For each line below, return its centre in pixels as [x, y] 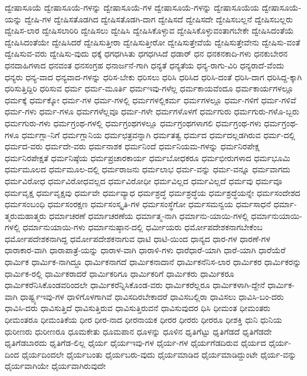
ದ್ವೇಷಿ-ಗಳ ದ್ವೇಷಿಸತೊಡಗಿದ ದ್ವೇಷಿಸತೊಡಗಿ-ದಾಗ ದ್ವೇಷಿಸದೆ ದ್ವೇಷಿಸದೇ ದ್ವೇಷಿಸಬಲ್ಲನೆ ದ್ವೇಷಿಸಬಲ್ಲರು [159, 19]
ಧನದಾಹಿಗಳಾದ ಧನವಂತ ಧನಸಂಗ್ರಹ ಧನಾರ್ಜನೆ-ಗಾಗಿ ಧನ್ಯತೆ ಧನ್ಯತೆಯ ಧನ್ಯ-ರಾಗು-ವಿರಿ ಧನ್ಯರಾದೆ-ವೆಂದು [145, 65]
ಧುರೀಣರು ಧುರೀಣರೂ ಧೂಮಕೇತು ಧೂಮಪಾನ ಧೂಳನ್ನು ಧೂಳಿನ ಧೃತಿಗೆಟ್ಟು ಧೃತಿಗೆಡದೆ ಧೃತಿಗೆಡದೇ [138, 331]
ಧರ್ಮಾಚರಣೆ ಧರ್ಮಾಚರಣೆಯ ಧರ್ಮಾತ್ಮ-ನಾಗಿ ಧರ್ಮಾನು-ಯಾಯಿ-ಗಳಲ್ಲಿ [148, 215]
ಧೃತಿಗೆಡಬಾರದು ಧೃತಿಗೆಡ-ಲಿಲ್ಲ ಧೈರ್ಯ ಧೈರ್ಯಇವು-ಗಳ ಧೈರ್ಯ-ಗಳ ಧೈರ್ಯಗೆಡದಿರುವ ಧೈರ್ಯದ [135, 343]
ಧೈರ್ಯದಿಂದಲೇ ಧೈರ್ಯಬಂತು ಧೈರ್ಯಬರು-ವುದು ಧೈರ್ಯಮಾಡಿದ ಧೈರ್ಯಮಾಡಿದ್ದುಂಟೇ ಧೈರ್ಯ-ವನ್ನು [159, 354]
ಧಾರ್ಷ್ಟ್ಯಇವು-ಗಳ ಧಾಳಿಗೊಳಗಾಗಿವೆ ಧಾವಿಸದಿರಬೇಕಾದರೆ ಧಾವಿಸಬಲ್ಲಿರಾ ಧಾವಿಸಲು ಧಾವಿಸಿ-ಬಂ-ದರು [152, 296]
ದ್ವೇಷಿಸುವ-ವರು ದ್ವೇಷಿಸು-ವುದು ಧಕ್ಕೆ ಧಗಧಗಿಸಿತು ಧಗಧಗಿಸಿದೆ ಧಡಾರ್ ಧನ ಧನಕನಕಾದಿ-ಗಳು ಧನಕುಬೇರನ [146, 53]
